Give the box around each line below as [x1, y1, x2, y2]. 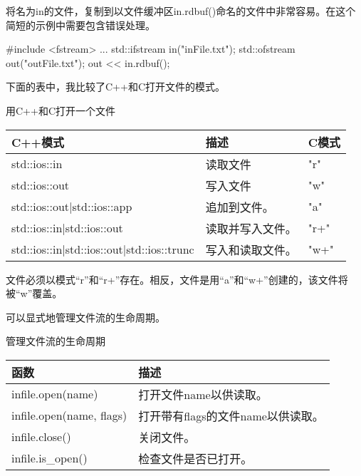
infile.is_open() [11, 450, 88, 467]
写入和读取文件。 [205, 241, 297, 258]
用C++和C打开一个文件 [6, 103, 115, 118]
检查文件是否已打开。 [138, 450, 253, 467]
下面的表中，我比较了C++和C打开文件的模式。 [6, 79, 225, 94]
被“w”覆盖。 [6, 286, 63, 301]
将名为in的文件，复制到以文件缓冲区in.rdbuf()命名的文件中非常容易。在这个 [6, 4, 356, 18]
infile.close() [11, 428, 71, 445]
